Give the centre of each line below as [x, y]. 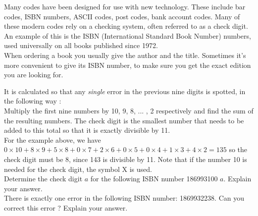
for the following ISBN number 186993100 [154, 179]
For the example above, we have [52, 139]
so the [238, 149]
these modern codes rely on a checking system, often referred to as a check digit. [126, 26]
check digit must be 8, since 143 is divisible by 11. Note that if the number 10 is [126, 159]
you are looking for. [34, 75]
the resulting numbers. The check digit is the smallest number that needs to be [124, 120]
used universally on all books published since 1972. [81, 45]
